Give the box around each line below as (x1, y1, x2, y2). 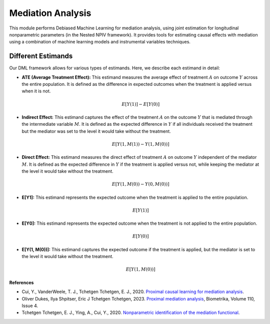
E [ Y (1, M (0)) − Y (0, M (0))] (111, 181, 169, 187)
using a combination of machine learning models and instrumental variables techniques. (9, 39, 191, 45)
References (9, 280, 34, 286)
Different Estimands (9, 52, 73, 60)
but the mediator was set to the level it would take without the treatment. (21, 128, 171, 134)
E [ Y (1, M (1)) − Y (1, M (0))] (111, 141, 169, 147)
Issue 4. (21, 303, 38, 309)
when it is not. (21, 88, 51, 94)
